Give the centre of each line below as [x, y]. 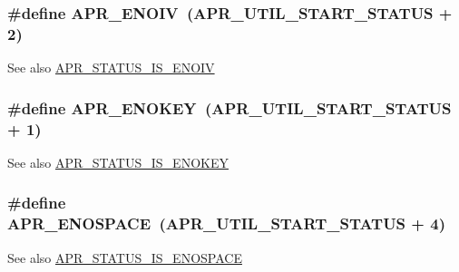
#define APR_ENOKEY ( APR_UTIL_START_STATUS [229, 107]
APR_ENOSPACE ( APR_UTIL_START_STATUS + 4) [226, 223]
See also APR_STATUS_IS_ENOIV [111, 68]
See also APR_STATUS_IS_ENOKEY [118, 162]
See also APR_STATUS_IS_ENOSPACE [125, 257]
